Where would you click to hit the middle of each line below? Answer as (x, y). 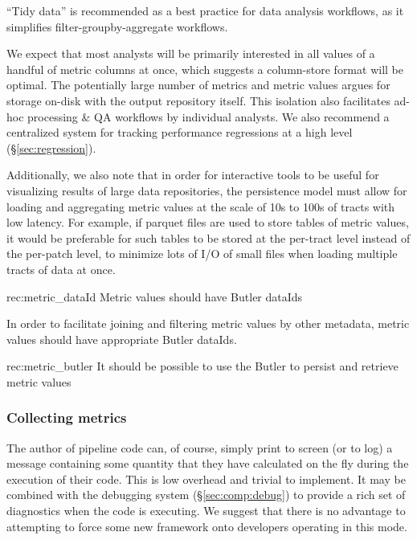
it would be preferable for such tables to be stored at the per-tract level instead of (208, 237)
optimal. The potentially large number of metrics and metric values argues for (198, 85)
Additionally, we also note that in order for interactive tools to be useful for (193, 175)
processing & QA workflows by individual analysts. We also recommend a (208, 116)
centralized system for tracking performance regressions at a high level (180, 132)
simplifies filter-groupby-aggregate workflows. (117, 26)
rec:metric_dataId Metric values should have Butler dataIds (155, 296)
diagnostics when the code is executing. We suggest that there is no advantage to (206, 511)
